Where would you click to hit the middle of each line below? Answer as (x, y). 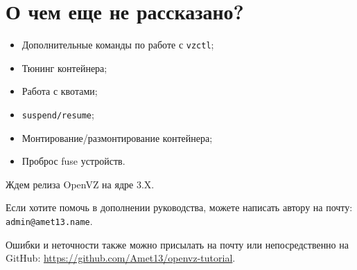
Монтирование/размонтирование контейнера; (117, 137)
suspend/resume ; (58, 114)
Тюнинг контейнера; (64, 67)
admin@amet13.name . (49, 221)
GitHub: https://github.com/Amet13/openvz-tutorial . (121, 258)
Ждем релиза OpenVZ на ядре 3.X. (80, 184)
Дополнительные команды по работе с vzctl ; (118, 45)
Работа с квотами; (60, 91)
